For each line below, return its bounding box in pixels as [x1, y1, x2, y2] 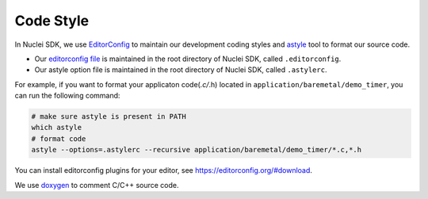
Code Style [14, 12, 90, 29]
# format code [31, 134, 86, 143]
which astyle [31, 123, 82, 132]
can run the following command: [14, 91, 120, 101]
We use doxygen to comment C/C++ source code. [14, 180, 179, 189]
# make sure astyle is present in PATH [31, 112, 186, 121]
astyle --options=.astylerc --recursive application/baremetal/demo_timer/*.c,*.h [31, 145, 362, 155]
